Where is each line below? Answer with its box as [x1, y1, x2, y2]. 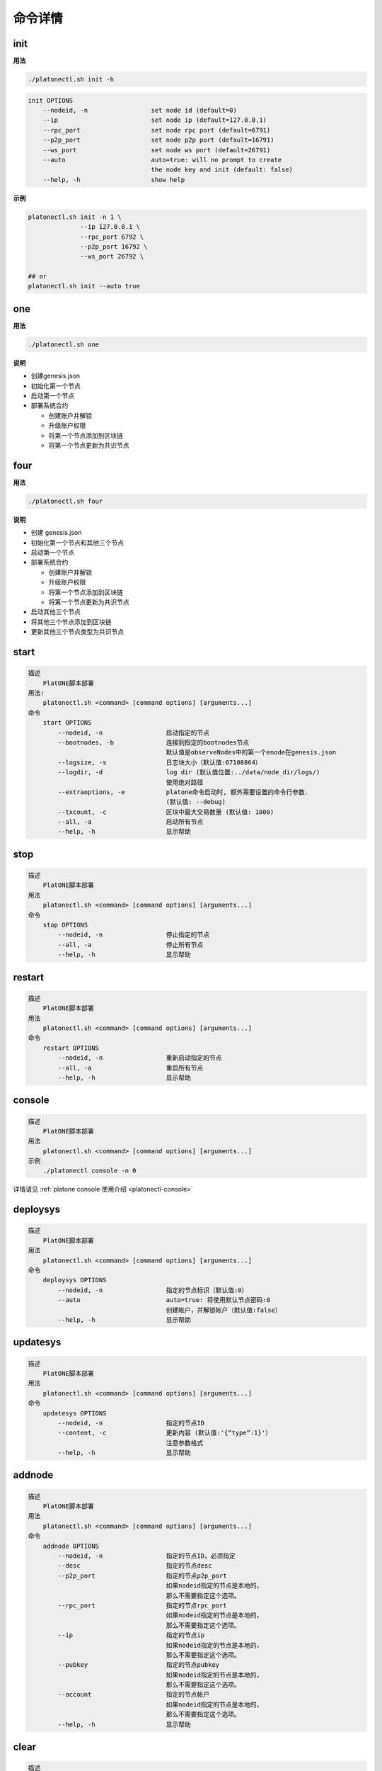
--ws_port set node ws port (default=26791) [42, 146, 271, 154]
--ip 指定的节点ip [57, 1631, 205, 1639]
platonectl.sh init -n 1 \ [28, 213, 122, 221]
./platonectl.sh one [28, 340, 99, 349]
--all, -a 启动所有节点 [57, 818, 204, 826]
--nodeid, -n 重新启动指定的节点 [57, 1054, 222, 1062]
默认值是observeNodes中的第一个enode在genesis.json [166, 748, 336, 757]
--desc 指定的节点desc [57, 1562, 212, 1570]
